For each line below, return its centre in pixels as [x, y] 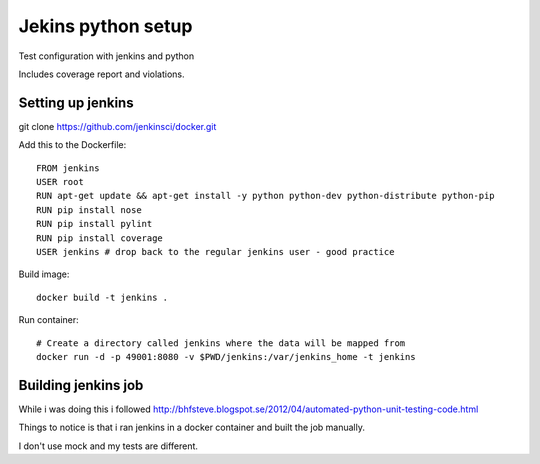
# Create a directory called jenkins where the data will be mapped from [221, 343]
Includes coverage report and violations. [101, 74]
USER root [60, 182]
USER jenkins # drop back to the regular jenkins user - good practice [215, 251]
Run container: [48, 320]
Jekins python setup [105, 26]
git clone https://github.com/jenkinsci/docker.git [117, 126]
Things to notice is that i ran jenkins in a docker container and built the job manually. [191, 427]
